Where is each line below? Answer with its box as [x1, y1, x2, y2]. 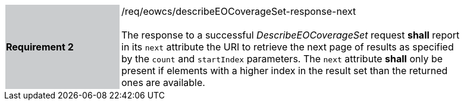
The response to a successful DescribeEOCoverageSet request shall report [121, 29, 460, 41]
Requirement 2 [6, 41, 74, 53]
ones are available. [121, 77, 205, 88]
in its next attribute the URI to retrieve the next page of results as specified [121, 41, 454, 53]
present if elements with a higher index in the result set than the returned [121, 65, 448, 77]
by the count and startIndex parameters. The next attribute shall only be [121, 53, 443, 65]
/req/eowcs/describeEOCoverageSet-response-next [121, 5, 356, 17]
